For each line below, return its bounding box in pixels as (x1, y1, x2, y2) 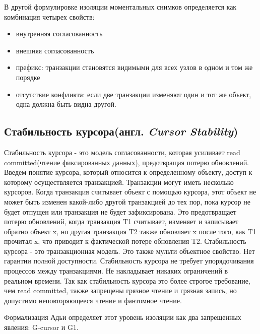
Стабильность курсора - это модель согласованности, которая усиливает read (4, 147, 240, 157)
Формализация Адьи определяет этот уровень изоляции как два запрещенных (4, 312, 241, 322)
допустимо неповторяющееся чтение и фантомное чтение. (4, 295, 182, 305)
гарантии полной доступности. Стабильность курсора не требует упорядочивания (4, 255, 254, 266)
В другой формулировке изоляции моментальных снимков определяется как (4, 2, 237, 12)
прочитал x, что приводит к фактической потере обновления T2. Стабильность (4, 236, 246, 246)
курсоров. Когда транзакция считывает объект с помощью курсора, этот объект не (4, 186, 256, 197)
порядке (16, 72, 40, 82)
